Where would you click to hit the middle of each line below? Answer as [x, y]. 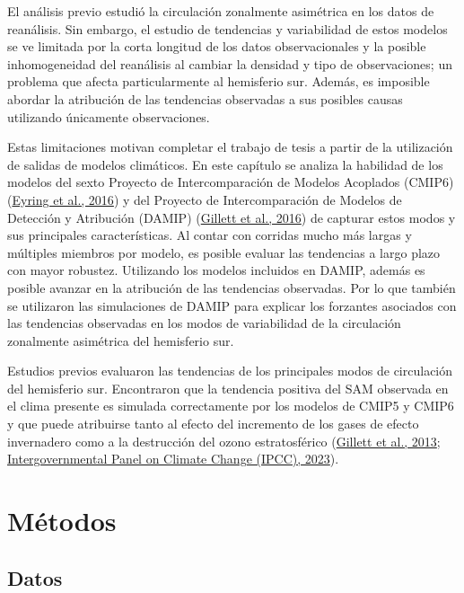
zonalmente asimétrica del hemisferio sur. [121, 340]
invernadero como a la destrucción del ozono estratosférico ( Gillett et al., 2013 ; [224, 441]
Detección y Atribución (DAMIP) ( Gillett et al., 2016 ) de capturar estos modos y [232, 217]
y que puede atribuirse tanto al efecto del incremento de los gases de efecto [213, 424]
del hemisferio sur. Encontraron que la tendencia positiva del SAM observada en [228, 388]
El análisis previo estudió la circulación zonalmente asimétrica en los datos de [221, 11]
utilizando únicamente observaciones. [109, 116]
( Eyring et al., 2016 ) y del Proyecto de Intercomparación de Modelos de [205, 199]
